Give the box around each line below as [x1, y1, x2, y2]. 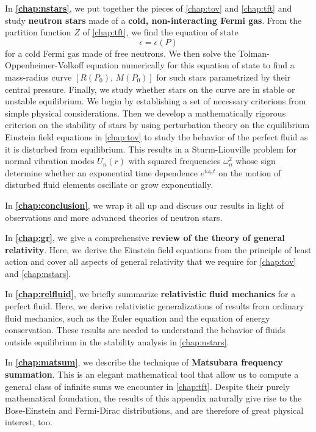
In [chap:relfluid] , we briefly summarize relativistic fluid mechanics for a [5, 287, 296, 300]
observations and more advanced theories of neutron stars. [5, 211, 223, 223]
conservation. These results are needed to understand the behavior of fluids [5, 323, 285, 336]
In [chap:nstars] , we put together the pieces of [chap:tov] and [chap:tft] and [5, 2, 292, 14]
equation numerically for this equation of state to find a [86, 59, 295, 71]
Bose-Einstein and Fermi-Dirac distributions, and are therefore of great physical [5, 403, 304, 416]
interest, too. [5, 416, 52, 428]
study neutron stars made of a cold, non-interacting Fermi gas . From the [5, 13, 302, 26]
